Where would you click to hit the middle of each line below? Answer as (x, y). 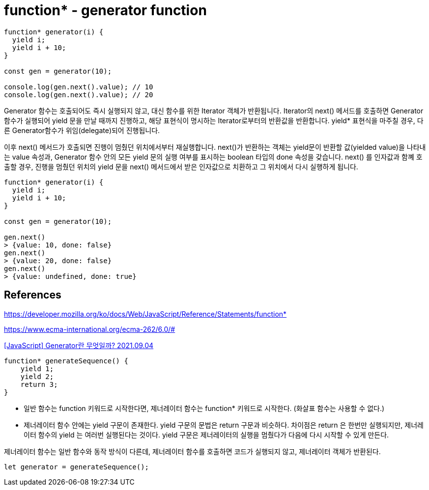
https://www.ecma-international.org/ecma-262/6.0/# (90, 329)
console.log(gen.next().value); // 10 (79, 87)
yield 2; (37, 376)
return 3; (39, 384)
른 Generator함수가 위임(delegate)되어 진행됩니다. (82, 130)
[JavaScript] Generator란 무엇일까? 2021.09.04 (79, 345)
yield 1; (37, 368)
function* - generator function (105, 10)
